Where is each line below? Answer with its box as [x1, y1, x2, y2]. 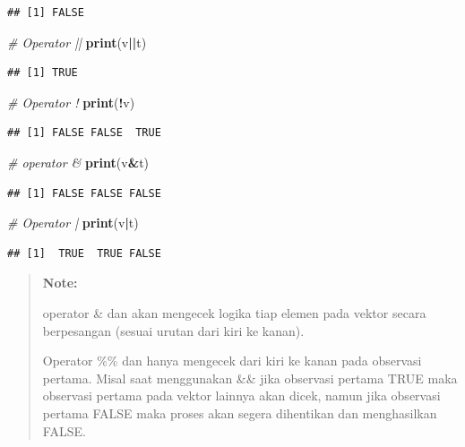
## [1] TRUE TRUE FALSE [7, 246, 161, 260]
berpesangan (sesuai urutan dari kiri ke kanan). [42, 321, 305, 340]
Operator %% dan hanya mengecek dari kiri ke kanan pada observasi [42, 351, 422, 370]
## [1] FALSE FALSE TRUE [7, 126, 161, 140]
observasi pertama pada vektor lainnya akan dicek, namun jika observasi [42, 386, 441, 405]
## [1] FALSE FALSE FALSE [7, 186, 161, 200]
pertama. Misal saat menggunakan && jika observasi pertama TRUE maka [42, 368, 458, 387]
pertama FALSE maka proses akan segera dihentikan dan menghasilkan [42, 403, 437, 422]
